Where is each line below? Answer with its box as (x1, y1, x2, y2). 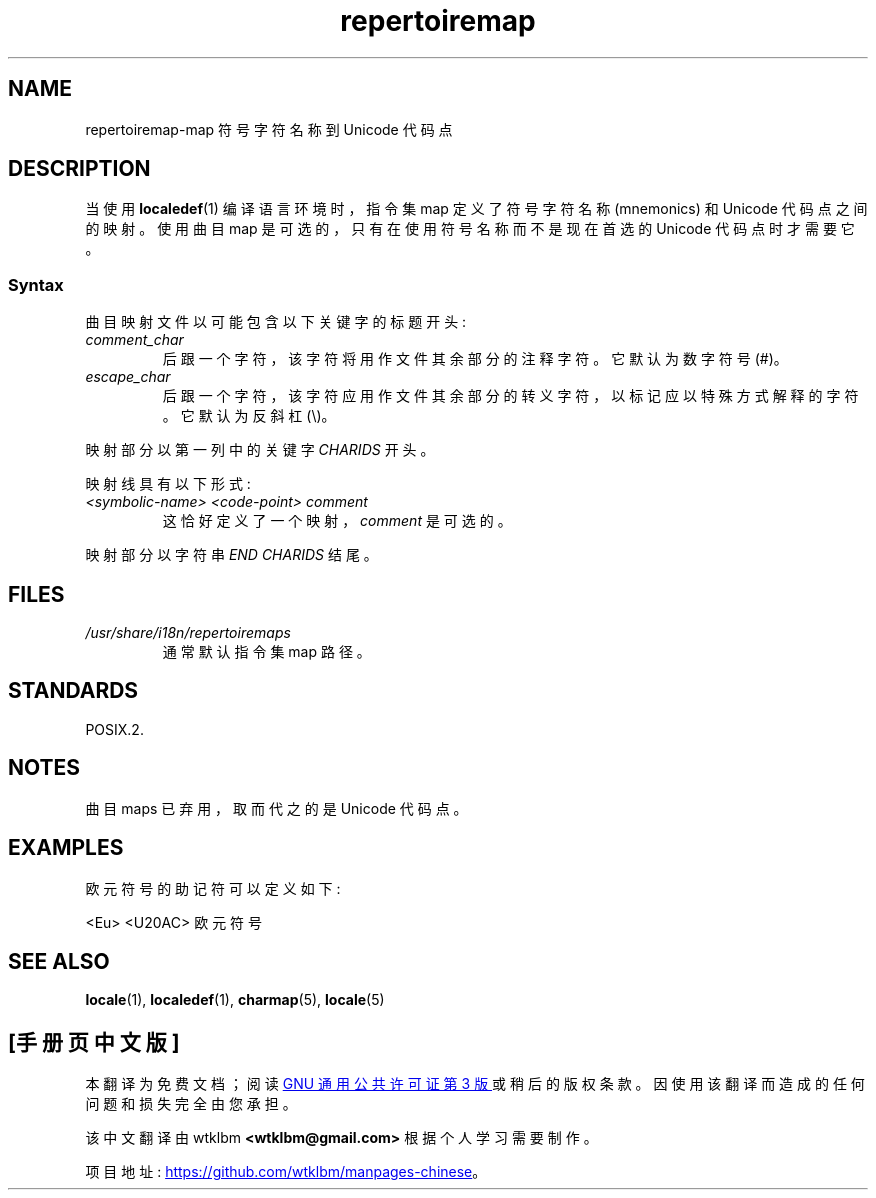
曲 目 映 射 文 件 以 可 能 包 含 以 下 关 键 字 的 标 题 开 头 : (85, 313, 467, 331)
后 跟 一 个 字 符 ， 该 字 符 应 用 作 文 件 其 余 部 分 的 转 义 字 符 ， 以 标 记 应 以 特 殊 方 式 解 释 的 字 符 (162, 387, 859, 405)
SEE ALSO (8, 948, 110, 974)
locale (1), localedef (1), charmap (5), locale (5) (85, 991, 385, 1009)
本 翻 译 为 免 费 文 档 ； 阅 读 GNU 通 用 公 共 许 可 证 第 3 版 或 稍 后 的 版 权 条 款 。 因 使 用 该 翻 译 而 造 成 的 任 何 (85, 1075, 865, 1093)
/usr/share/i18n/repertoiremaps (85, 624, 291, 642)
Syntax (8, 274, 64, 295)
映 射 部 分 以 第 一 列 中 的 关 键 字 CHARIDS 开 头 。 (85, 441, 435, 459)
